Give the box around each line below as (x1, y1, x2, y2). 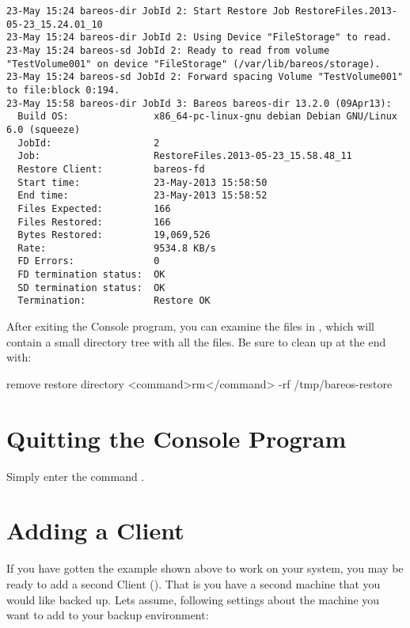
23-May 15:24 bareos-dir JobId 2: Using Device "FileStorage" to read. (6, 32, 392, 44)
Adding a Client (6, 514, 184, 547)
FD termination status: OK (17, 269, 165, 281)
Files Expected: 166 (17, 202, 171, 214)
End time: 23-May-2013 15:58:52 (17, 190, 268, 202)
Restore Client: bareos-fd (17, 163, 205, 175)
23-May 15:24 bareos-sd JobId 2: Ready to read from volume (6, 44, 330, 56)
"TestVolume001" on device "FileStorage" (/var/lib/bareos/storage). (6, 58, 381, 70)
